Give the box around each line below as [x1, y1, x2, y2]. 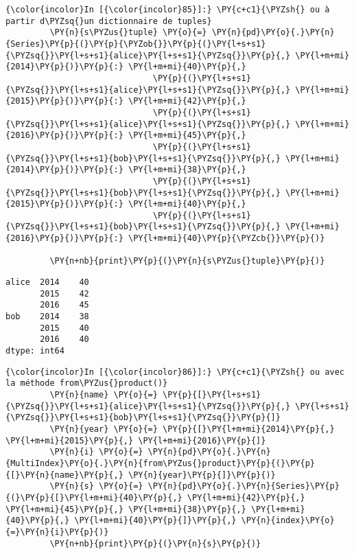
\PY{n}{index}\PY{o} [241, 516, 335, 526]
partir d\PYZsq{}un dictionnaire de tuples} [5, 16, 212, 26]
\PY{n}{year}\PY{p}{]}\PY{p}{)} [128, 470, 276, 480]
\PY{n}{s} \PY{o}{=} [49, 481, 143, 492]
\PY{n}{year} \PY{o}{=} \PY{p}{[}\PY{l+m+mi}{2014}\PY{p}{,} [49, 424, 335, 434]
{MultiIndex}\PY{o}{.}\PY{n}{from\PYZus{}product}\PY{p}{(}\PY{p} [5, 458, 316, 468]
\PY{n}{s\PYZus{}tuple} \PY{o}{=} [49, 27, 207, 38]
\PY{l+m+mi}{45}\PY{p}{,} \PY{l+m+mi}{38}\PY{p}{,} [5, 504, 246, 514]
